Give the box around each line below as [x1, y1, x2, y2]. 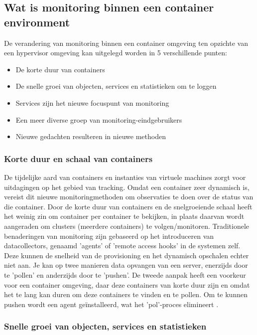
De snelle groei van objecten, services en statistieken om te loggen [15, 81, 217, 91]
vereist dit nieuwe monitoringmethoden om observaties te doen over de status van [4, 191, 254, 202]
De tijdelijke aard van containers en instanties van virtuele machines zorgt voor [4, 171, 246, 182]
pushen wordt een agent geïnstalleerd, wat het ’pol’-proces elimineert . [4, 299, 219, 309]
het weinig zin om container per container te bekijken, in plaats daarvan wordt [4, 211, 245, 221]
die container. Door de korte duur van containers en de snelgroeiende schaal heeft [4, 201, 253, 211]
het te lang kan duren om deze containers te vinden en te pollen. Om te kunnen [4, 289, 248, 300]
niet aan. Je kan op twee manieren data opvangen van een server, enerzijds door [4, 260, 248, 270]
